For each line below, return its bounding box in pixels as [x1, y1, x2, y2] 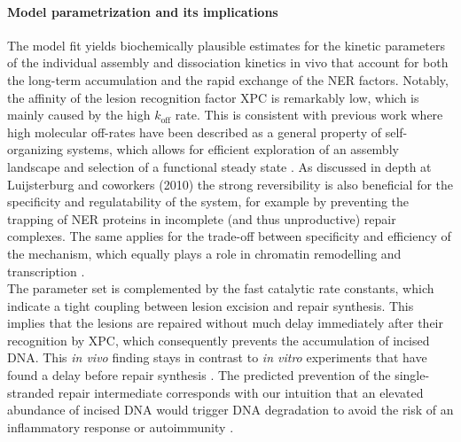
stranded [7, 383, 55, 401]
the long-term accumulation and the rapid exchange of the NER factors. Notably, [7, 70, 449, 89]
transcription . [7, 261, 85, 280]
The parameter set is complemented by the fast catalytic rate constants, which [7, 279, 434, 298]
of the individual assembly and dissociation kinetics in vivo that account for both [7, 53, 449, 72]
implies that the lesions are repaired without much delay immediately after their [7, 314, 443, 332]
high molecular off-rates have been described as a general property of [7, 122, 382, 141]
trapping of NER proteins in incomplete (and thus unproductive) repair [7, 209, 396, 228]
